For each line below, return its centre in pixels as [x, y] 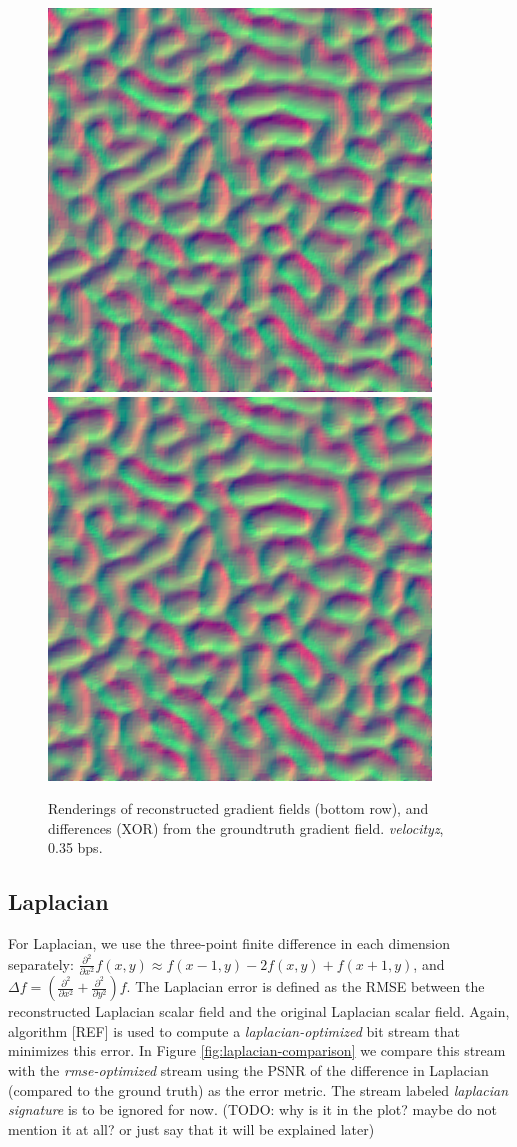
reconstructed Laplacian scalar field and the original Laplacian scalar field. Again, [259, 1011]
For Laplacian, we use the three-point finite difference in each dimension [229, 943]
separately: [41, 963]
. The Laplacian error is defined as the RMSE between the [305, 986]
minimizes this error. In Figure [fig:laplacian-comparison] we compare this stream [257, 1050]
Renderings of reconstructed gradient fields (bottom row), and [238, 808]
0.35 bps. [75, 847]
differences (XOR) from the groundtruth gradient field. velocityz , [246, 827]
